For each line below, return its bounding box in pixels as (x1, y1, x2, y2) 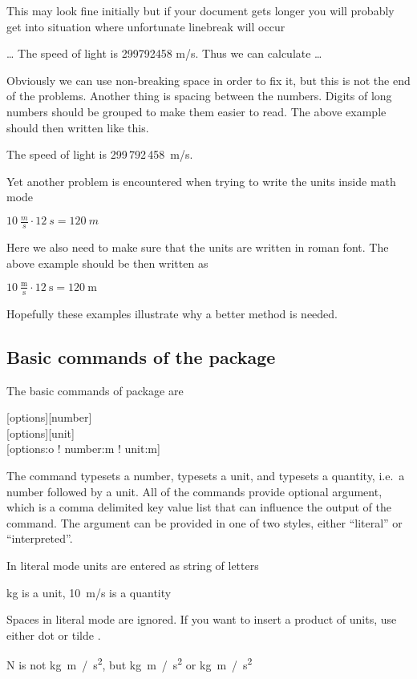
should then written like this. (6, 119, 149, 135)
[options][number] (6, 409, 92, 426)
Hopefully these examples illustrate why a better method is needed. (6, 305, 338, 321)
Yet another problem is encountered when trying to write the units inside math (6, 172, 396, 189)
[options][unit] (6, 424, 75, 441)
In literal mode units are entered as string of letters (6, 556, 259, 573)
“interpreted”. (6, 530, 73, 547)
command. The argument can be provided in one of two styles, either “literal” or (6, 514, 403, 531)
